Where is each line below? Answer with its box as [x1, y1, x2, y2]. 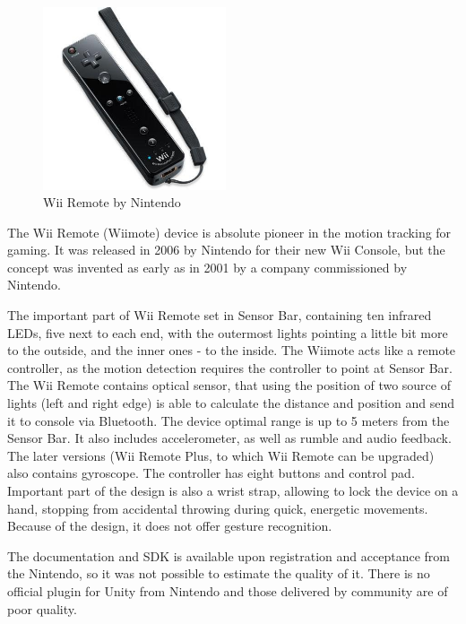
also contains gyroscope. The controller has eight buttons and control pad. [7, 464, 415, 482]
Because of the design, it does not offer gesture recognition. [7, 516, 332, 535]
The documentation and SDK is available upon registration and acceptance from [7, 546, 450, 565]
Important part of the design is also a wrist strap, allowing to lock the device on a [7, 481, 459, 500]
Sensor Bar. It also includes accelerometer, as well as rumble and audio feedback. [7, 429, 452, 447]
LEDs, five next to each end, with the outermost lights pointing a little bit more [7, 323, 448, 342]
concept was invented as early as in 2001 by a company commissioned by [7, 257, 408, 276]
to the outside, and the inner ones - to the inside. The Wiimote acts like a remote [7, 341, 456, 360]
